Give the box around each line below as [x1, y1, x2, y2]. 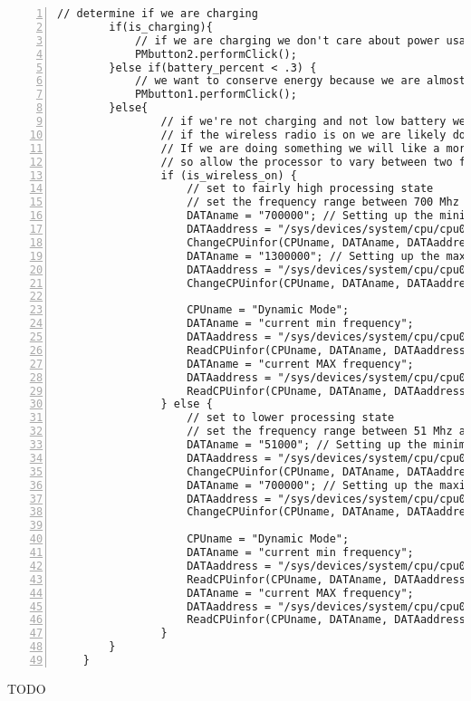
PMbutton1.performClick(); [134, 88, 297, 101]
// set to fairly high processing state [187, 182, 434, 196]
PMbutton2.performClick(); [134, 47, 297, 61]
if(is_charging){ [109, 20, 213, 34]
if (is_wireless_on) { [160, 168, 297, 182]
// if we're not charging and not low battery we [160, 115, 466, 128]
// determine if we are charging [57, 7, 258, 20]
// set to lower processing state [187, 411, 395, 425]
